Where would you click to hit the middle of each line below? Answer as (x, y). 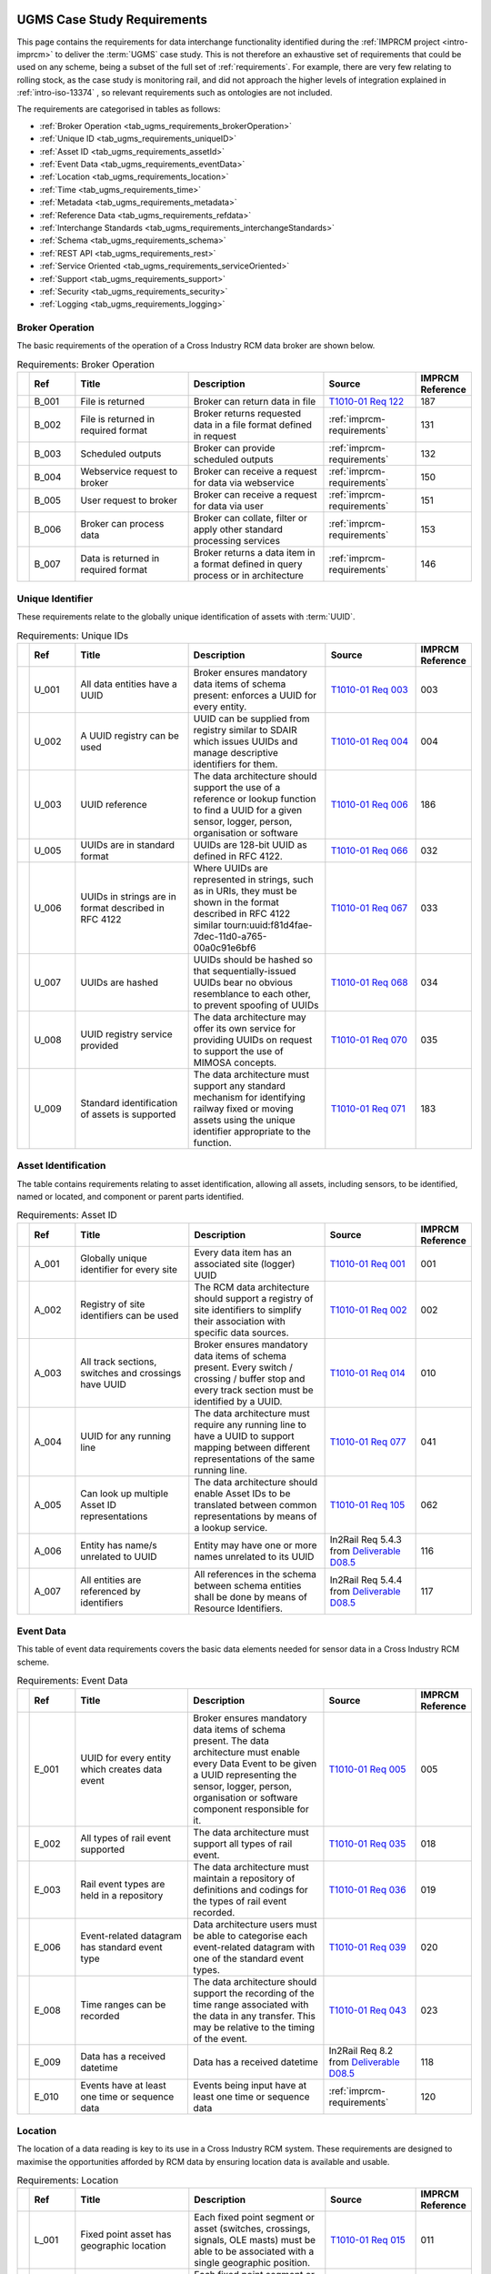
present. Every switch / (243, 1367)
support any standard (239, 1085)
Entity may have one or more (256, 1545)
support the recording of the (254, 1993)
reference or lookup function (255, 799)
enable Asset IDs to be (242, 1494)
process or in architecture (249, 576)
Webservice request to (129, 471)
